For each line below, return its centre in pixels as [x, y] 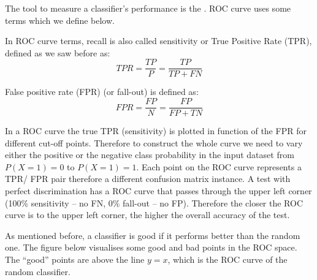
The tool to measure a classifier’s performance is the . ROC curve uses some [148, 8]
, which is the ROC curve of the [227, 259]
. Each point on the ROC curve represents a [219, 166]
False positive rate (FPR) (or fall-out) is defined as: [102, 92]
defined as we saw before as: [58, 52]
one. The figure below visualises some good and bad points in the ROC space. [151, 247]
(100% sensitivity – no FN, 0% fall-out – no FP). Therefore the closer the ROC [154, 202]
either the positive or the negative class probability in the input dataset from [150, 155]
